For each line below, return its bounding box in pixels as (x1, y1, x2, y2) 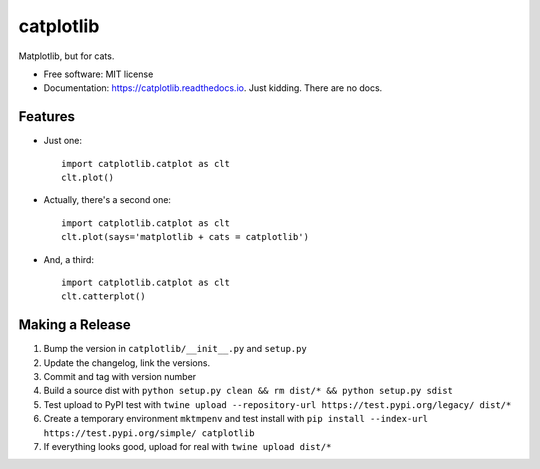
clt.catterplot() (61, 291, 146, 302)
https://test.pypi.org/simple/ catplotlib (43, 427, 255, 439)
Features (18, 108, 75, 125)
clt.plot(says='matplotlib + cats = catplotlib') (61, 231, 310, 243)
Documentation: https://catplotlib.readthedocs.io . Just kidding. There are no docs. (43, 82, 383, 94)
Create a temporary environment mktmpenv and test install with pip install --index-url (43, 413, 429, 425)
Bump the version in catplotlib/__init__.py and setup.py (43, 343, 307, 355)
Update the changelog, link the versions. (43, 356, 210, 369)
